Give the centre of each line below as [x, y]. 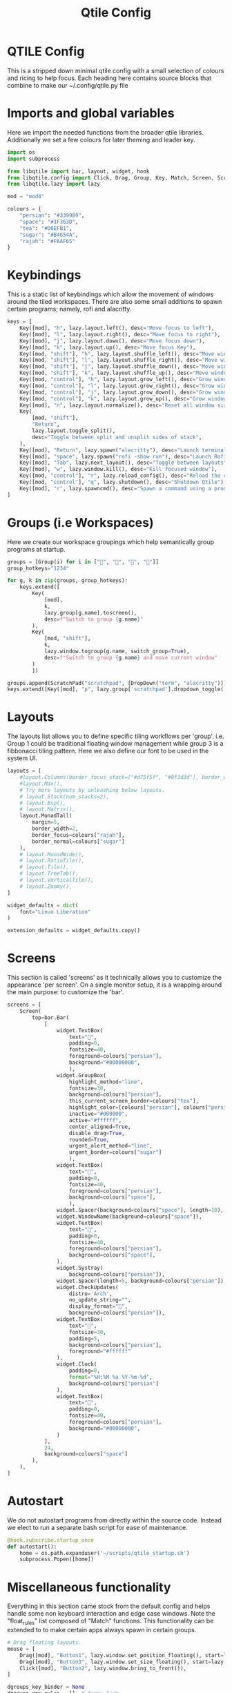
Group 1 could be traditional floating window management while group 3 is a [115, 744]
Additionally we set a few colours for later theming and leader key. [101, 139]
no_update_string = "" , [100, 1300]
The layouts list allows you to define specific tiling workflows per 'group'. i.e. [116, 736]
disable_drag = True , [97, 1133]
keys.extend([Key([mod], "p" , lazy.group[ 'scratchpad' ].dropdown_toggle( [116, 689]
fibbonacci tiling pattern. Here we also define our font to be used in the [108, 751]
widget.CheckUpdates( [87, 1287]
